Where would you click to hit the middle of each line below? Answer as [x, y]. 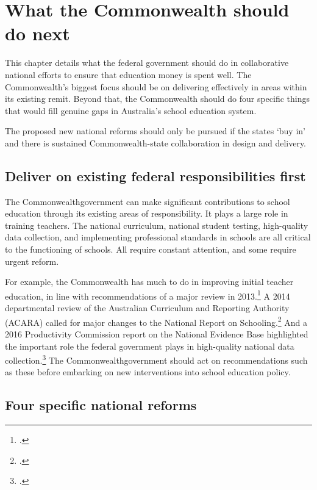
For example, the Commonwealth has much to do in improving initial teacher [149, 282]
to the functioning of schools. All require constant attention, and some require [151, 249]
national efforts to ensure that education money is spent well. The [128, 74]
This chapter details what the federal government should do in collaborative [147, 63]
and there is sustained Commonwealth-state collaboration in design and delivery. [156, 142]
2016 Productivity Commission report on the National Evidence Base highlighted [157, 333]
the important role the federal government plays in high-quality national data [150, 346]
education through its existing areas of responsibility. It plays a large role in [147, 213]
